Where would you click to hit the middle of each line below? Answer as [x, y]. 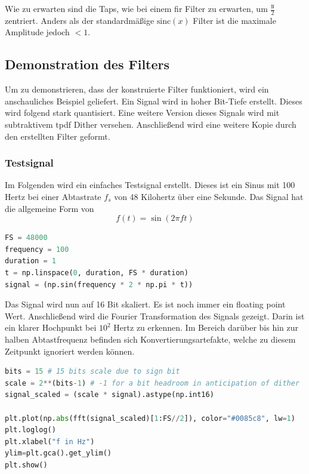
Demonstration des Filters [87, 64]
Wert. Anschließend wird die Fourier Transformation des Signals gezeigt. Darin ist [155, 316]
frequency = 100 [37, 249]
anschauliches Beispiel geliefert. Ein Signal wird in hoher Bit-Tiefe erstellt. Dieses [154, 101]
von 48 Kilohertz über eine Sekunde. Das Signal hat [209, 196]
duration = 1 [30, 261]
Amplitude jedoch [37, 32]
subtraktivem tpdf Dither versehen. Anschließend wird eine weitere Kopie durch [151, 124]
